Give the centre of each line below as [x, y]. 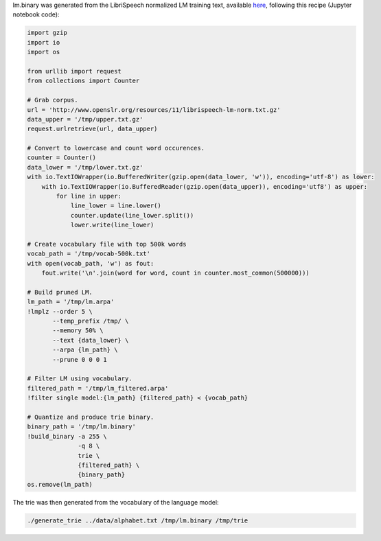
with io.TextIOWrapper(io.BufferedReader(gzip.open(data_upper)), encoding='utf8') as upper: [204, 186]
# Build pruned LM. [60, 292]
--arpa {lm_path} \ [85, 350]
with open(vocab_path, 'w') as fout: [91, 263]
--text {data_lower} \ [91, 340]
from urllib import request [74, 71]
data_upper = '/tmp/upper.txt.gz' [85, 119]
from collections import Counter [83, 81]
